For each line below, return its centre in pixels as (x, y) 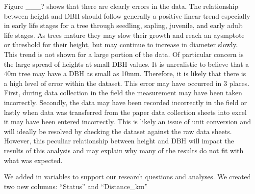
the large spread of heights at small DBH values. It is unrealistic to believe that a (127, 64)
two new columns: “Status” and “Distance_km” (76, 186)
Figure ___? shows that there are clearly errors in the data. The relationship (121, 6)
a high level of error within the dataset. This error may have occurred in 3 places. (127, 83)
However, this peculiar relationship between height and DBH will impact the (119, 141)
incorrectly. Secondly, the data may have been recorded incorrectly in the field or (126, 102)
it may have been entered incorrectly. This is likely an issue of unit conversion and (127, 122)
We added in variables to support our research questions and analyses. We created (127, 177)
